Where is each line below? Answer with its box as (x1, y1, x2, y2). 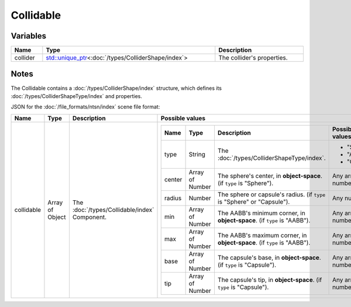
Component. (72, 213, 107, 221)
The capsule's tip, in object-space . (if (217, 275, 322, 284)
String (188, 150, 206, 158)
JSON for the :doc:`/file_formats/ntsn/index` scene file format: (11, 103, 160, 110)
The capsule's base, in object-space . (217, 253, 321, 261)
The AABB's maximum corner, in (217, 231, 307, 239)
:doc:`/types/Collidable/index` (72, 206, 154, 214)
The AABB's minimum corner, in (217, 209, 305, 217)
